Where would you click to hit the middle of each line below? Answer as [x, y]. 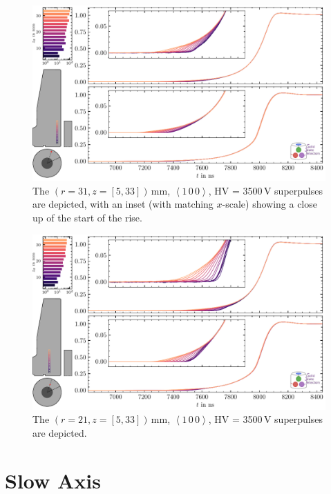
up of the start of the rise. [87, 218]
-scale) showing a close [269, 204]
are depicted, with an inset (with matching [123, 204]
